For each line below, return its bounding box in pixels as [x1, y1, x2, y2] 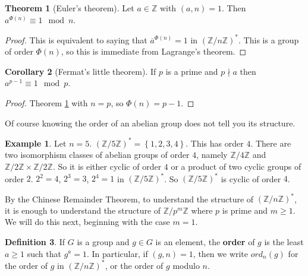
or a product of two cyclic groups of [171, 160, 301, 172]
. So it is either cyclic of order [52, 160, 162, 172]
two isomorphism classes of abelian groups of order [5, 148, 190, 161]
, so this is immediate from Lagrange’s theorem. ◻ [61, 45, 247, 58]
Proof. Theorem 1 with [5, 97, 88, 109]
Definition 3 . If [5, 235, 65, 248]
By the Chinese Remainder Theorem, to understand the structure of [5, 192, 254, 205]
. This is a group [238, 33, 299, 46]
